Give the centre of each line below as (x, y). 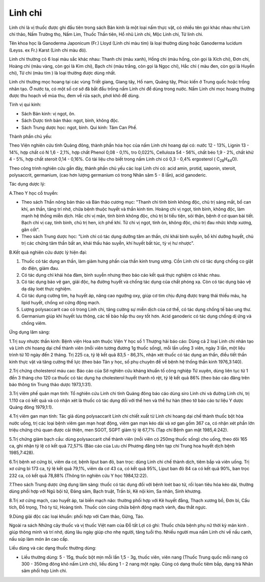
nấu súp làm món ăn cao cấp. (39, 539)
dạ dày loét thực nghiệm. (47, 289)
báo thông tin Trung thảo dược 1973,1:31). (51, 384)
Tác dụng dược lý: (27, 184)
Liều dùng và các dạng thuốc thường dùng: (53, 548)
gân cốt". (31, 229)
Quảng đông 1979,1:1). (31, 407)
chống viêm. (34, 323)
